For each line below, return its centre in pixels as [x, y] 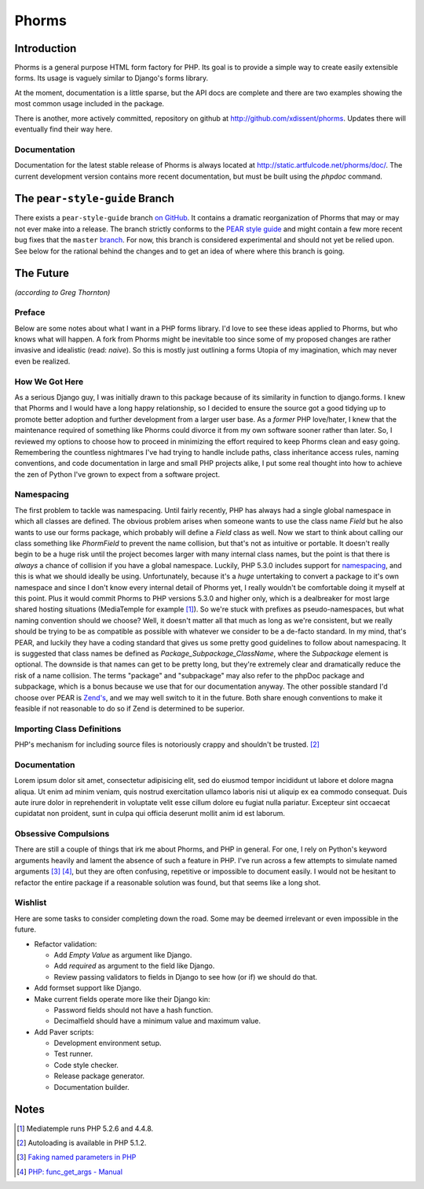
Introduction [46, 48]
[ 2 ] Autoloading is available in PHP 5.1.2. [82, 1143]
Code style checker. [86, 1065]
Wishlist [31, 903]
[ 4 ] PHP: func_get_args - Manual [70, 1172]
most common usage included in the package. [90, 104]
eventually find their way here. [64, 129]
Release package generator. [99, 1076]
